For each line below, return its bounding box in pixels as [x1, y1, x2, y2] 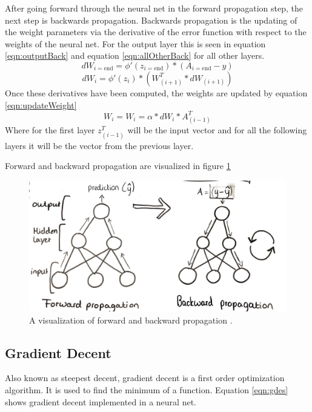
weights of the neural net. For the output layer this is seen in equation [5, 37, 266, 50]
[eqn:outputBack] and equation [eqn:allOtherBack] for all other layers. [5, 49, 265, 62]
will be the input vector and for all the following [127, 124, 307, 136]
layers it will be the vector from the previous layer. [5, 139, 194, 151]
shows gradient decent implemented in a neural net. [5, 395, 196, 408]
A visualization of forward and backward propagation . [29, 313, 233, 326]
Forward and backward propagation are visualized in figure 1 [5, 159, 231, 172]
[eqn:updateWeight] [5, 98, 77, 111]
